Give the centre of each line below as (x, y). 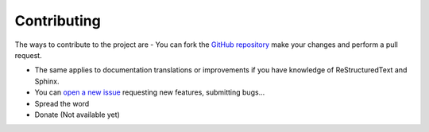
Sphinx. (47, 81)
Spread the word (62, 103)
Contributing (58, 21)
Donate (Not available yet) (77, 115)
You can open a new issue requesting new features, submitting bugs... (150, 92)
